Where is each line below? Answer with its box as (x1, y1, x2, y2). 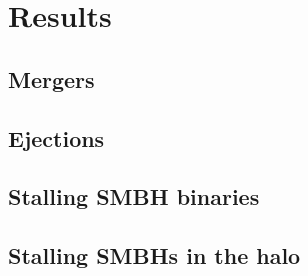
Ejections (8, 122, 105, 153)
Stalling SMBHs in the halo (8, 240, 301, 271)
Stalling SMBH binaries (8, 181, 260, 212)
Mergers (8, 63, 95, 94)
